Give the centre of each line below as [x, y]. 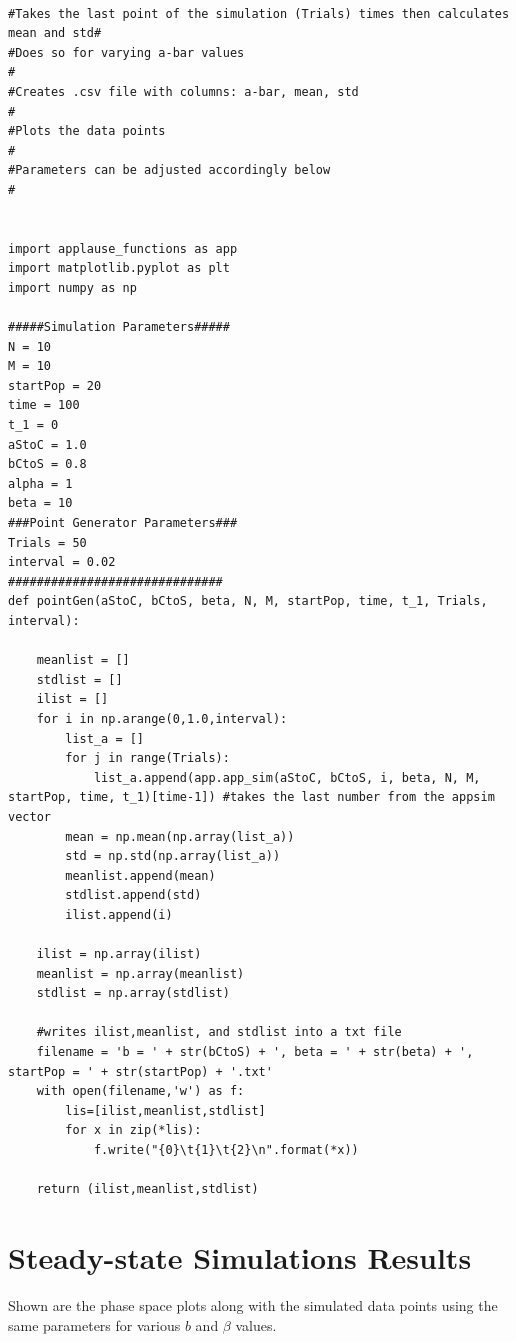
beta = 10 [40, 503]
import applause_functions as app [123, 248]
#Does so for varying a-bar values [126, 52]
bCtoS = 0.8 [47, 464]
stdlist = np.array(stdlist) [133, 993]
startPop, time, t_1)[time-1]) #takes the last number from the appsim [251, 797]
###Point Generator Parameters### [123, 523]
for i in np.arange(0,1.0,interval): [162, 718]
